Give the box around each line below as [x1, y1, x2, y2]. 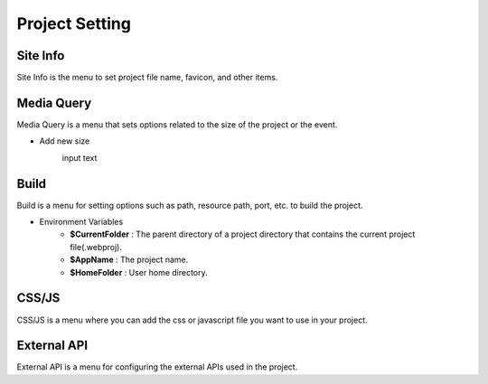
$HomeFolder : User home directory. [70, 267, 208, 277]
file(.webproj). [70, 241, 122, 252]
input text [61, 152, 98, 163]
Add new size [39, 136, 90, 146]
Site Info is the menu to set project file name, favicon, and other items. [16, 72, 278, 83]
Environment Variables [39, 217, 124, 228]
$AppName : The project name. [70, 254, 189, 266]
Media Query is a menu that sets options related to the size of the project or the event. [16, 118, 338, 130]
